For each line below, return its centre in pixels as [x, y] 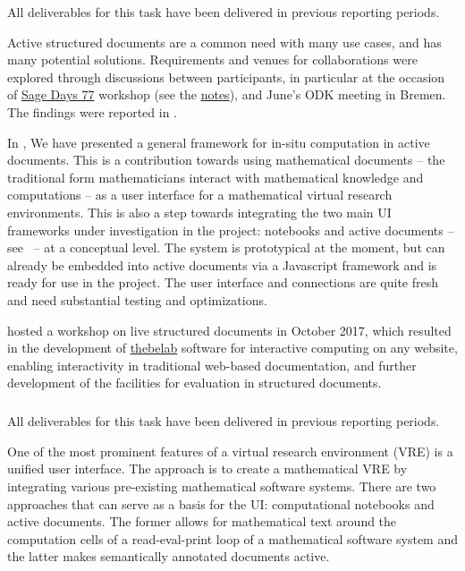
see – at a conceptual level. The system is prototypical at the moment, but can [226, 247]
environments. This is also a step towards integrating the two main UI [199, 212]
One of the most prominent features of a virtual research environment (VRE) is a [230, 451]
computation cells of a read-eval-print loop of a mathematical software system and [232, 538]
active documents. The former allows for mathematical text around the [202, 521]
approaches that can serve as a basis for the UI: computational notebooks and [221, 503]
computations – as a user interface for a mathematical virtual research [200, 195]
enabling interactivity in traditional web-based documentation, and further [212, 365]
